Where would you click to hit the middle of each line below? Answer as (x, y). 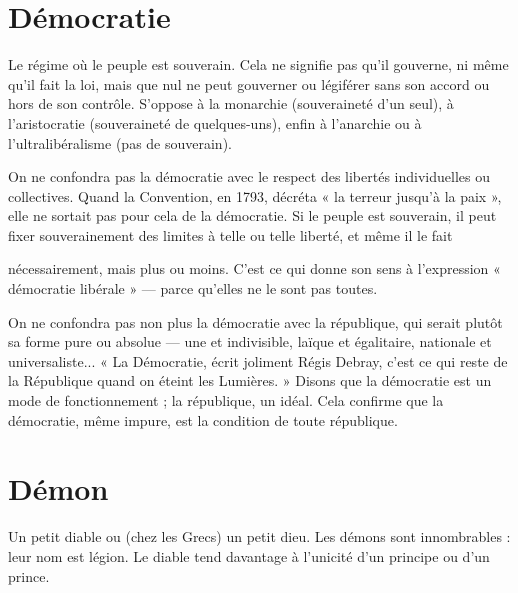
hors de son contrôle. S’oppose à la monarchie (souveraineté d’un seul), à (231, 103)
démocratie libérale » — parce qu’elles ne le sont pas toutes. (193, 288)
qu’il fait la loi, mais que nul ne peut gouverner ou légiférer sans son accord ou (249, 83)
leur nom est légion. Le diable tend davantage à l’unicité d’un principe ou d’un (249, 555)
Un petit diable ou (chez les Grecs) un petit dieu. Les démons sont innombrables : (259, 536)
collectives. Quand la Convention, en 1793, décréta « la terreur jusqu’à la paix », (255, 195)
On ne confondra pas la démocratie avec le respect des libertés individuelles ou (249, 176)
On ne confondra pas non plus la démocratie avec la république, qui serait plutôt (255, 321)
